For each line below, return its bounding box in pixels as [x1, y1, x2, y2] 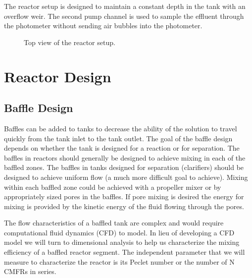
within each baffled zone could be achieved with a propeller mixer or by [4, 181, 221, 192]
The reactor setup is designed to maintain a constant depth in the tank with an [4, 1, 246, 11]
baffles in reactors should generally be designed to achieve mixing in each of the [4, 152, 246, 163]
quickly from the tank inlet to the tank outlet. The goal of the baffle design [4, 133, 233, 143]
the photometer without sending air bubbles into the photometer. [4, 20, 202, 31]
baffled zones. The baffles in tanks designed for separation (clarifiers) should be [4, 162, 244, 172]
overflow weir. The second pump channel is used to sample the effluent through [4, 10, 244, 21]
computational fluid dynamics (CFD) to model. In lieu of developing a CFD [4, 227, 235, 237]
